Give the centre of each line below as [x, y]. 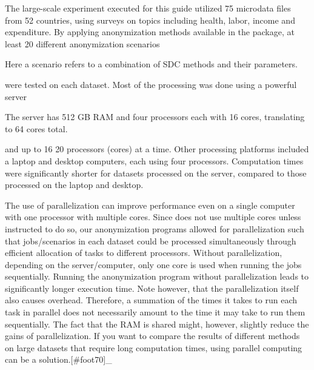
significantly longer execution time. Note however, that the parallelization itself [152, 288]
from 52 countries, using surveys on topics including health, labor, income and [150, 20]
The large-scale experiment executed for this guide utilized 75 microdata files [148, 8]
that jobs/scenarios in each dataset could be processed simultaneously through [151, 240]
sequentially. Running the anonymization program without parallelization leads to [157, 276]
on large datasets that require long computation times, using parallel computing [154, 347]
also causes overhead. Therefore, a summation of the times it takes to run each [151, 300]
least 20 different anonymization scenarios [82, 43]
